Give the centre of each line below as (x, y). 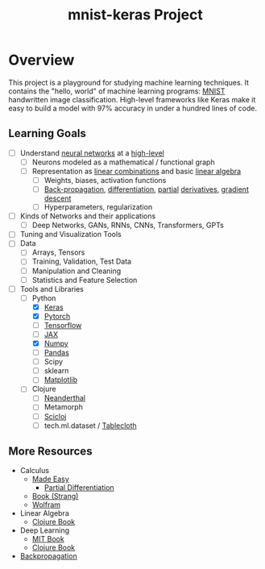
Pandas (57, 353)
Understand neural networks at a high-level (92, 153)
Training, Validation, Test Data (81, 262)
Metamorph (63, 407)
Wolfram (46, 505)
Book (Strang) (55, 496)
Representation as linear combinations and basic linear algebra (137, 171)
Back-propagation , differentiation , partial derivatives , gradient (147, 189)
